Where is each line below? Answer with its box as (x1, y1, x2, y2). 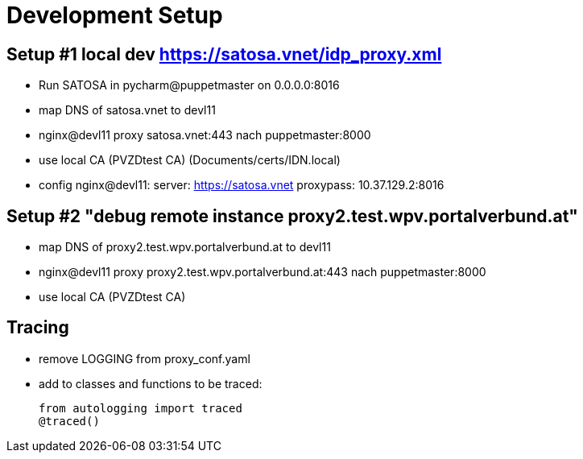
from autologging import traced (39, 401, 242, 415)
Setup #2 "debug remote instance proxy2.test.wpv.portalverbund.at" (6, 205, 578, 226)
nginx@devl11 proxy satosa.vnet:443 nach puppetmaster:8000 (39, 128, 371, 143)
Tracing (6, 317, 69, 338)
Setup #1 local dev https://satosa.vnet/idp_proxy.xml (6, 43, 442, 64)
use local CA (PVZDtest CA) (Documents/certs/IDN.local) (39, 153, 341, 167)
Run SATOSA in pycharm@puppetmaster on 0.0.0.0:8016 (39, 78, 340, 93)
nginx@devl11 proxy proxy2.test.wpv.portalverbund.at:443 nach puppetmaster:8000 (39, 265, 486, 279)
